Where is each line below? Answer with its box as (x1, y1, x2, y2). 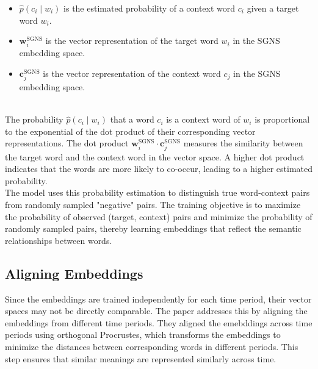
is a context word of (166, 113, 240, 126)
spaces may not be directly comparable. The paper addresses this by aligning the (5, 304, 308, 317)
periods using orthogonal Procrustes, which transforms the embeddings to (5, 328, 281, 341)
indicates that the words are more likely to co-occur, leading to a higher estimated (5, 162, 313, 175)
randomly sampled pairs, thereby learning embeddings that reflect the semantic (5, 222, 302, 235)
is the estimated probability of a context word (63, 2, 236, 14)
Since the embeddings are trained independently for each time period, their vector (5, 292, 312, 305)
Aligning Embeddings (5, 263, 143, 282)
